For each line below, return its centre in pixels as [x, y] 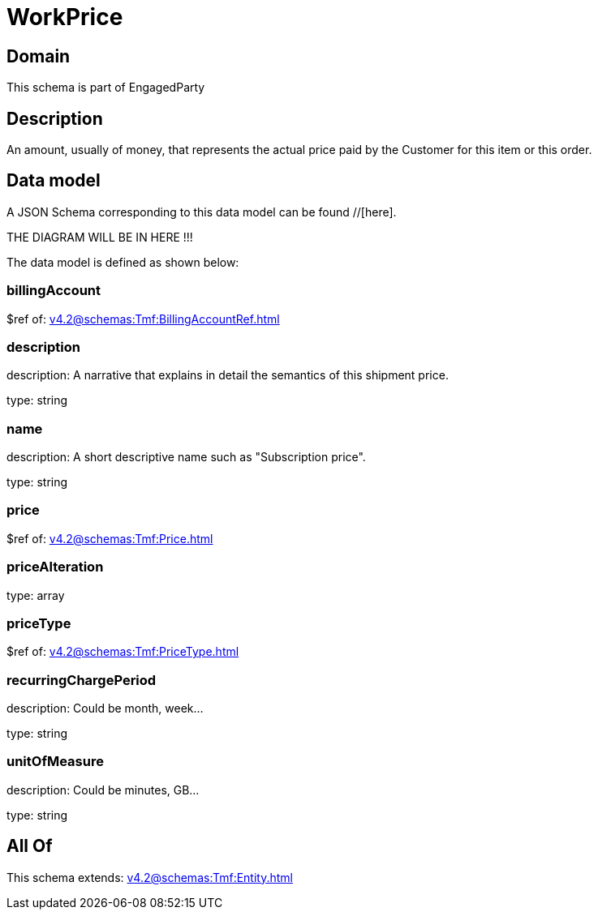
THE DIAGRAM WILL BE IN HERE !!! [100, 237]
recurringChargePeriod [82, 680]
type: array [36, 595]
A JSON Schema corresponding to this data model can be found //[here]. [202, 212]
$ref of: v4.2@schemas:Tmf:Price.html [110, 538]
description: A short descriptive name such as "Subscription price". [186, 457]
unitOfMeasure [55, 762]
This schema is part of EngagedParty [106, 88]
